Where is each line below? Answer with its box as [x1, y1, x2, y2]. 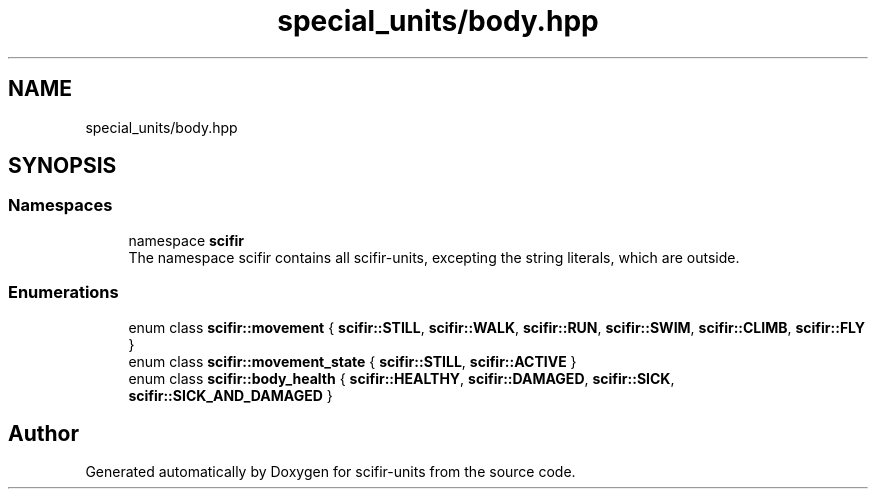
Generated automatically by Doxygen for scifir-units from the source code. [85, 463, 576, 481]
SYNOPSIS [8, 153, 117, 179]
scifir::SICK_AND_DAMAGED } [128, 386, 333, 404]
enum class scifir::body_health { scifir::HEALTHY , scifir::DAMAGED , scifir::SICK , [128, 369, 675, 387]
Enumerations [8, 282, 119, 303]
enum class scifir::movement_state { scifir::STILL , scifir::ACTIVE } [128, 352, 577, 370]
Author [8, 420, 79, 446]
